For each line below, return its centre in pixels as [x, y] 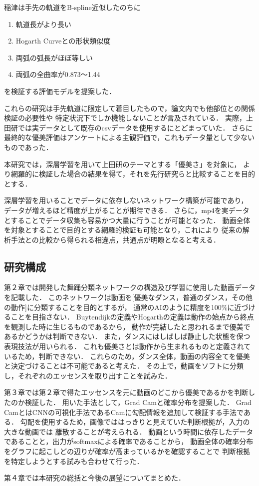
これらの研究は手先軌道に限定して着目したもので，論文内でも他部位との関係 [129, 108]
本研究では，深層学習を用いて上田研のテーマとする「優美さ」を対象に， [123, 164]
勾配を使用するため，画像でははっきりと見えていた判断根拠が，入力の [135, 422]
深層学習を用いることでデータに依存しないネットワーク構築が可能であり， [126, 200]
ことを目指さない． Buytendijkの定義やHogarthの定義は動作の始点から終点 [132, 317]
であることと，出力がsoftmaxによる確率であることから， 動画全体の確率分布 [129, 441]
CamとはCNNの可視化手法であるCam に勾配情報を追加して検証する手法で [124, 412]
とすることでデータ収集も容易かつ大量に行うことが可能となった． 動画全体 [127, 220]
